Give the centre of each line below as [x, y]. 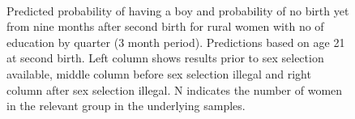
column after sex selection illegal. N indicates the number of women [175, 89]
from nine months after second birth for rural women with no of [165, 26]
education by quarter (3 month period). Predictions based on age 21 [176, 42]
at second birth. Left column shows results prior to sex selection [165, 58]
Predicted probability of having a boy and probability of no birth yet [178, 10]
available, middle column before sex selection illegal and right [159, 73]
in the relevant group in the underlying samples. [126, 106]
